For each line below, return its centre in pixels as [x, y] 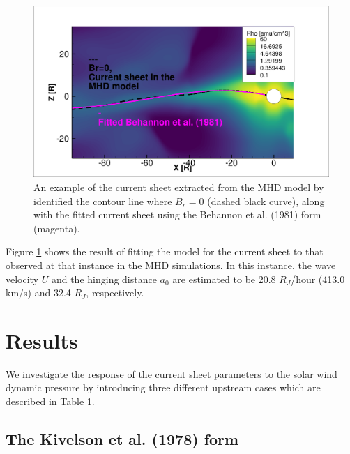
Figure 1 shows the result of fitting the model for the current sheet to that [165, 251]
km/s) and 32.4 [38, 293]
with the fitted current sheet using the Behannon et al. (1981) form [177, 214]
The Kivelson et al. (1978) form [122, 439]
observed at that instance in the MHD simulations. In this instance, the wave [171, 265]
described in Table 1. [50, 401]
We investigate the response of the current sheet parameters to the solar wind [172, 373]
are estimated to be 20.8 [224, 279]
